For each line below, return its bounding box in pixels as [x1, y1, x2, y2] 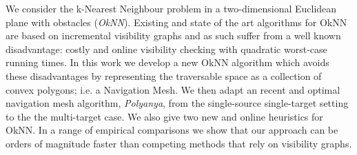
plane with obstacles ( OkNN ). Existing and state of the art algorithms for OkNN [6, 14, 347, 29]
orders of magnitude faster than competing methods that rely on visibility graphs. [6, 136, 352, 150]
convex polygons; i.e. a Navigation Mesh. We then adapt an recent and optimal [6, 82, 340, 96]
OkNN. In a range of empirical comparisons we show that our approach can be [6, 123, 338, 137]
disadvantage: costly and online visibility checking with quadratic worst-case [6, 41, 327, 56]
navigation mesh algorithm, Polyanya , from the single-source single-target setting [6, 96, 349, 110]
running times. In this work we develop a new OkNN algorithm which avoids [6, 55, 329, 70]
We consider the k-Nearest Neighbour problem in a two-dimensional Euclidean [6, 1, 337, 15]
